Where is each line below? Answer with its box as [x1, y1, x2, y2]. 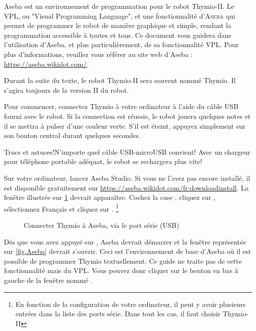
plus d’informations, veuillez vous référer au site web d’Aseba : [4, 49, 193, 59]
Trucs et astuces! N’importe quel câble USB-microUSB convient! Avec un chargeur [4, 146, 251, 157]
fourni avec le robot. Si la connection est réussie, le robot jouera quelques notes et [4, 110, 251, 121]
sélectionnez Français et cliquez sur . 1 [4, 202, 119, 214]
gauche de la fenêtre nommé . [4, 275, 93, 285]
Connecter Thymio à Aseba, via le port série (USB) [24, 220, 179, 230]
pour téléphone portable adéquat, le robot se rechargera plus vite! [4, 156, 202, 166]
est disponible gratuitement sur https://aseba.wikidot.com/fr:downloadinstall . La [4, 182, 249, 193]
